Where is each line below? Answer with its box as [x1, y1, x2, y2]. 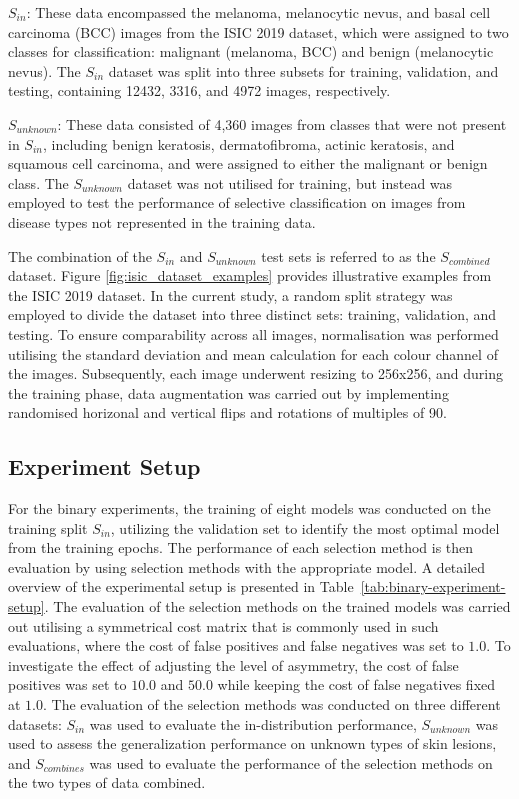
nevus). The [8, 60, 81, 81]
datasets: [8, 713, 62, 734]
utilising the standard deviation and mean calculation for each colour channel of [8, 343, 498, 364]
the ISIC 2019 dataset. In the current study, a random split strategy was [8, 284, 453, 305]
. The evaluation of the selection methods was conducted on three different [43, 694, 501, 715]
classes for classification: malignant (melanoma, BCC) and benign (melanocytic [8, 41, 494, 62]
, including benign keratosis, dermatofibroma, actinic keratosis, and [43, 133, 455, 154]
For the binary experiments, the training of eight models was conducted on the [8, 498, 491, 519]
